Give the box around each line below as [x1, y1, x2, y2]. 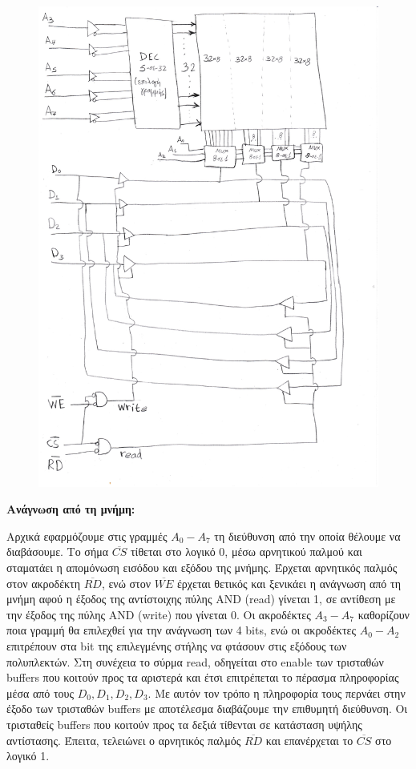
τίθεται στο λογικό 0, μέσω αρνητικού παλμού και [130, 543, 362, 560]
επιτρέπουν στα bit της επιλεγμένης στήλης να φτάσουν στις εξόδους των [6, 638, 347, 654]
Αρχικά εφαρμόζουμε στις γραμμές [6, 527, 168, 544]
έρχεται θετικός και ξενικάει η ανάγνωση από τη [176, 574, 401, 591]
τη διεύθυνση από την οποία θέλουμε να [214, 527, 401, 544]
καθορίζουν [357, 606, 410, 622]
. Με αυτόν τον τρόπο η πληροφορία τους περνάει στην [147, 684, 406, 701]
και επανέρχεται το [265, 731, 353, 748]
